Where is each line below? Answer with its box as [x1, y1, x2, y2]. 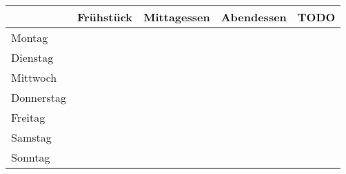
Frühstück [77, 9, 133, 25]
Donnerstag [11, 89, 66, 105]
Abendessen [221, 9, 287, 25]
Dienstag [11, 50, 54, 65]
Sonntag [11, 149, 50, 165]
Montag [11, 30, 48, 45]
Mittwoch [11, 69, 57, 85]
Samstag [11, 129, 52, 145]
